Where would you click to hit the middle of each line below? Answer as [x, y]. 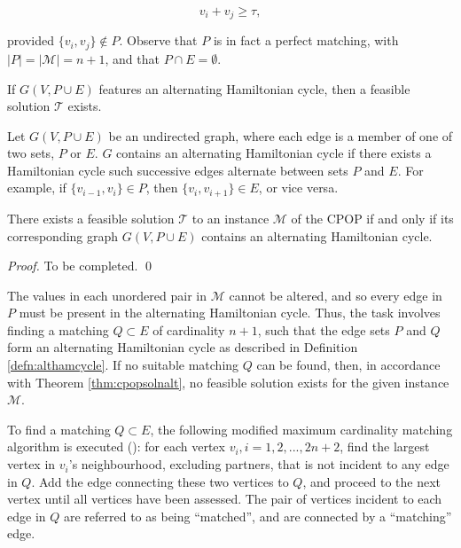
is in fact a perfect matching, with [306, 40]
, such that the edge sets [324, 329]
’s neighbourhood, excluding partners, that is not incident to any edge [259, 464]
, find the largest [385, 446]
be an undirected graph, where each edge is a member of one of [281, 135]
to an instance [230, 218]
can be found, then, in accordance [348, 365]
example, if [37, 188]
